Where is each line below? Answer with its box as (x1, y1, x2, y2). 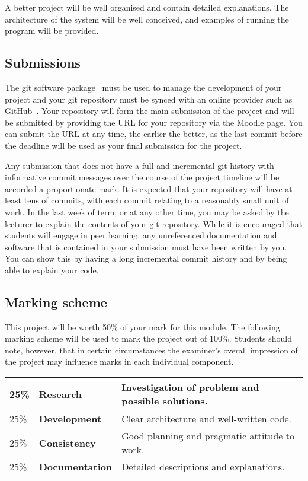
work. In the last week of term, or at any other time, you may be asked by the (5, 205, 289, 218)
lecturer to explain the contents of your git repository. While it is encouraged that (5, 217, 303, 230)
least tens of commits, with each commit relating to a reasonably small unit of (5, 194, 289, 206)
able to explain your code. (5, 263, 99, 276)
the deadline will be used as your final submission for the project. (5, 139, 242, 151)
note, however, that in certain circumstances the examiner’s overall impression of (5, 343, 298, 356)
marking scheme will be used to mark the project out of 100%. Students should (5, 332, 292, 345)
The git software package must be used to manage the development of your (5, 81, 282, 93)
